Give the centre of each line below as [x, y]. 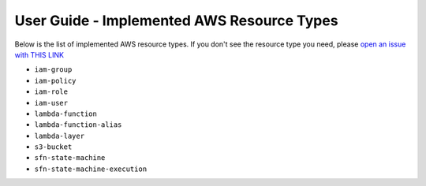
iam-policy [55, 80]
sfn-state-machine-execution [91, 169]
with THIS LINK [39, 54]
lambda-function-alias [78, 125]
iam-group [53, 70]
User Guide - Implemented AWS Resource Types [176, 20]
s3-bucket [53, 147]
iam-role [51, 92]
